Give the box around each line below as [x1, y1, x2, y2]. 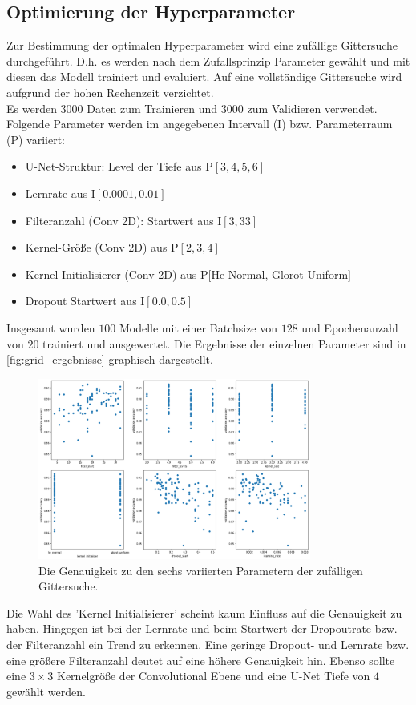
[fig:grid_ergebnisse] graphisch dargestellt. [6, 351, 213, 368]
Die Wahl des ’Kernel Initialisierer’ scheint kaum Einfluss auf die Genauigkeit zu [6, 604, 402, 621]
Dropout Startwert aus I [25, 292, 145, 309]
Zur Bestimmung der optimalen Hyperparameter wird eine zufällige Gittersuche [6, 37, 398, 54]
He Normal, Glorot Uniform [211, 265, 349, 282]
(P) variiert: [6, 131, 66, 147]
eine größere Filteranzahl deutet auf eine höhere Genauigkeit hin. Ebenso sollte [6, 651, 395, 668]
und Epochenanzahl [301, 319, 398, 336]
